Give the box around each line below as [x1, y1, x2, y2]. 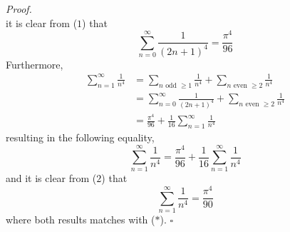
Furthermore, [6, 56, 63, 71]
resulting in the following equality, [6, 129, 155, 144]
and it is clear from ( [6, 171, 97, 186]
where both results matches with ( [6, 211, 155, 226]
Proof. [6, 1, 32, 16]
